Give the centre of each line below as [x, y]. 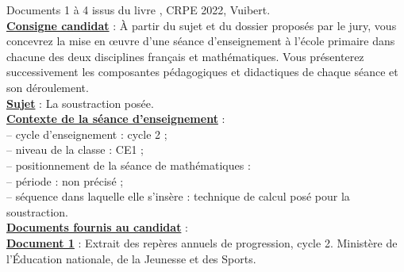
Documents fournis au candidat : [97, 227]
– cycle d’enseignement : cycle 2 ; [87, 134]
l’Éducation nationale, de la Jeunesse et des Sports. [131, 258]
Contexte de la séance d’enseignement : [116, 119]
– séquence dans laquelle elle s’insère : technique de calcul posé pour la [178, 196]
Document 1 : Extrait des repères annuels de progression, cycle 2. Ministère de [202, 242]
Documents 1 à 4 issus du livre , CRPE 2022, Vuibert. [139, 10]
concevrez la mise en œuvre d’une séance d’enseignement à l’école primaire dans [201, 41]
